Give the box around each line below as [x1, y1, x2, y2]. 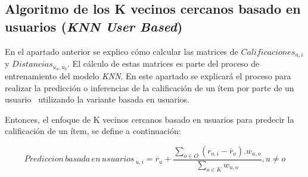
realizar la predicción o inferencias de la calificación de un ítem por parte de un [5, 81, 294, 94]
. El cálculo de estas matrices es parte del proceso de [67, 57, 260, 70]
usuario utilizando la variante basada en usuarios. [5, 93, 190, 105]
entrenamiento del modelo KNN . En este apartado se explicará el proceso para [5, 69, 291, 82]
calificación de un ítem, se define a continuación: [5, 125, 181, 137]
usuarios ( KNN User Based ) [5, 17, 183, 35]
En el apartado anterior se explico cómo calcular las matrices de [5, 45, 238, 57]
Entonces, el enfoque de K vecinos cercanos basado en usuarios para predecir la [5, 113, 294, 125]
